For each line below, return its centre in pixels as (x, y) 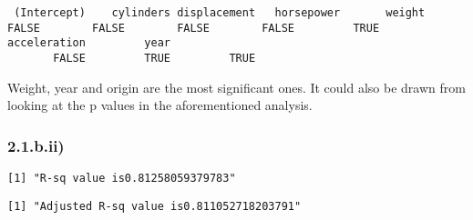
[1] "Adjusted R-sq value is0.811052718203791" (154, 206)
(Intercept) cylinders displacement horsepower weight (220, 13)
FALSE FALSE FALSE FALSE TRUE (194, 28)
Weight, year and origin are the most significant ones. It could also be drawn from (236, 87)
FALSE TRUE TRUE (154, 58)
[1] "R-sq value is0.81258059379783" (122, 179)
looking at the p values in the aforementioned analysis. (160, 105)
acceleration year (89, 43)
